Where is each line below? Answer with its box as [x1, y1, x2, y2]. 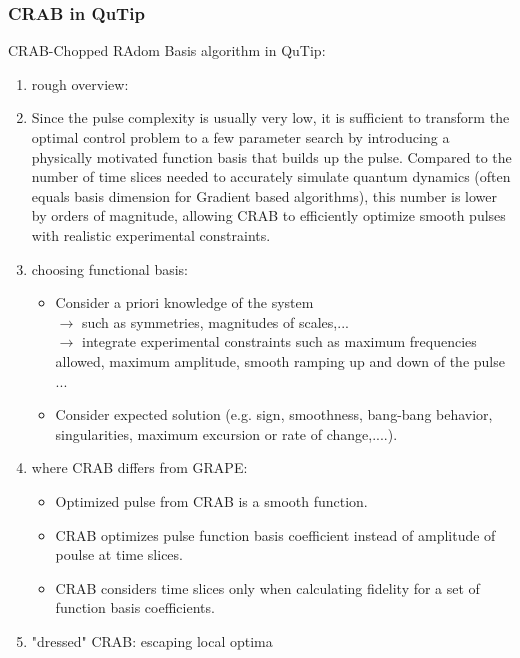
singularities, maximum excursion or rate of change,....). [55, 423, 398, 444]
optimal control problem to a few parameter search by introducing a [31, 127, 450, 147]
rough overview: [31, 73, 129, 94]
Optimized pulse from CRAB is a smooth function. [55, 490, 368, 511]
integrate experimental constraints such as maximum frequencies [81, 331, 477, 352]
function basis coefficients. [55, 597, 215, 618]
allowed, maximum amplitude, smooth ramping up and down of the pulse [55, 350, 505, 371]
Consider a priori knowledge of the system [55, 292, 314, 313]
